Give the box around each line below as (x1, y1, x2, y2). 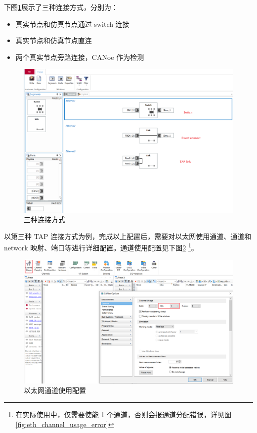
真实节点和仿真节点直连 (15, 35, 92, 46)
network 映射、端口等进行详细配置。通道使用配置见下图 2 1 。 (4, 241, 198, 253)
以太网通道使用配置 (24, 385, 86, 395)
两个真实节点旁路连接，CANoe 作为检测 (15, 51, 144, 62)
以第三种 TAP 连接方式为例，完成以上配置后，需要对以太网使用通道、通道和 (4, 231, 252, 241)
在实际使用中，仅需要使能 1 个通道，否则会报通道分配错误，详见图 (15, 409, 232, 419)
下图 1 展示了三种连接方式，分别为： (4, 2, 118, 12)
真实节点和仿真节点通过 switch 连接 (15, 18, 129, 29)
